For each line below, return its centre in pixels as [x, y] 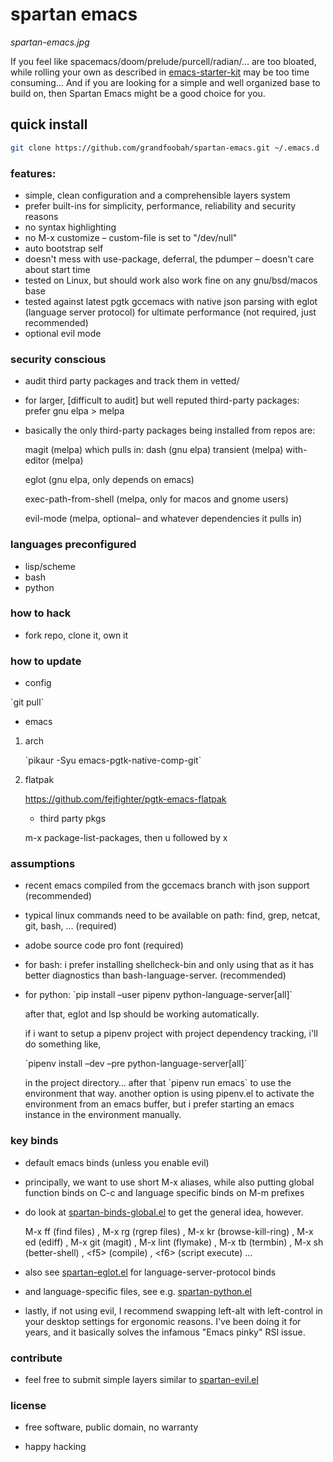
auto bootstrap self [64, 248]
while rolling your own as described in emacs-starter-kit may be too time [160, 72]
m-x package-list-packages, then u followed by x [126, 838]
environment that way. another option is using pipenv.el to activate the [169, 1094]
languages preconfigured [73, 545]
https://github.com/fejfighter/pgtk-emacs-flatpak [125, 799]
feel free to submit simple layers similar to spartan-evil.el [141, 1379]
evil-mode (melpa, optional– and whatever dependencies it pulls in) [163, 519]
